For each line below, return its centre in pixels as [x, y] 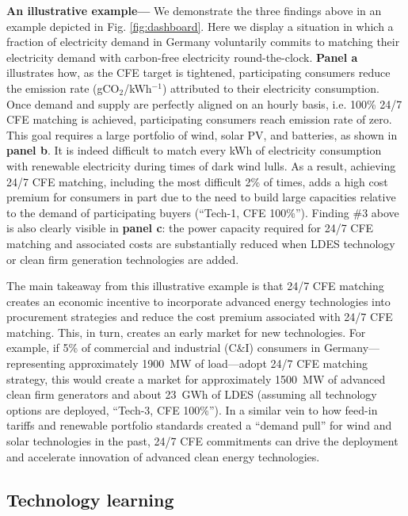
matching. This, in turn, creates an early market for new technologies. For [186, 332]
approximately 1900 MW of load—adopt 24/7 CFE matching [219, 363]
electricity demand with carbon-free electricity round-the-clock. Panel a [182, 57]
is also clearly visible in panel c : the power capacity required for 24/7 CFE [190, 228]
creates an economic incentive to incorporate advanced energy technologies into [198, 301]
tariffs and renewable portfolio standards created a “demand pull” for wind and [199, 425]
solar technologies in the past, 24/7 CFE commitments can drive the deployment [202, 441]
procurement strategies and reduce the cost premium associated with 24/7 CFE [200, 317]
